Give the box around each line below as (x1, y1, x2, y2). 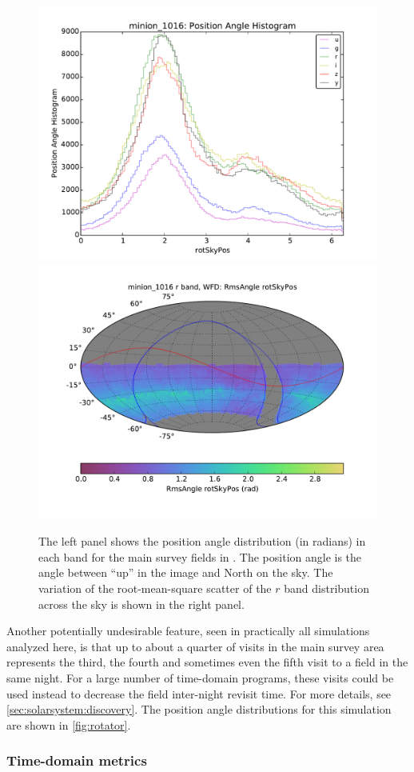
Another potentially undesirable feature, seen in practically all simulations (6, 622, 370, 639)
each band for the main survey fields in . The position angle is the (38, 548, 362, 565)
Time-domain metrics (6, 750, 147, 770)
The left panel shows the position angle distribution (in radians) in (38, 533, 366, 550)
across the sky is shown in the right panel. (38, 595, 245, 612)
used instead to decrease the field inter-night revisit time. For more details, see (6, 685, 392, 702)
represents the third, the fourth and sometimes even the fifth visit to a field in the (6, 654, 408, 670)
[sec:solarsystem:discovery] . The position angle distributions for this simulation (6, 701, 392, 718)
